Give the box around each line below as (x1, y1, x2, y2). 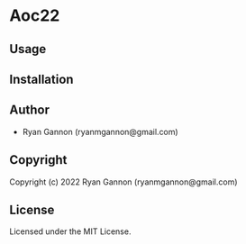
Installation (9, 71, 74, 86)
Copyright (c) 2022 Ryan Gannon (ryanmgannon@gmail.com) (9, 176, 238, 187)
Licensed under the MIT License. (9, 226, 132, 237)
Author (9, 103, 50, 118)
